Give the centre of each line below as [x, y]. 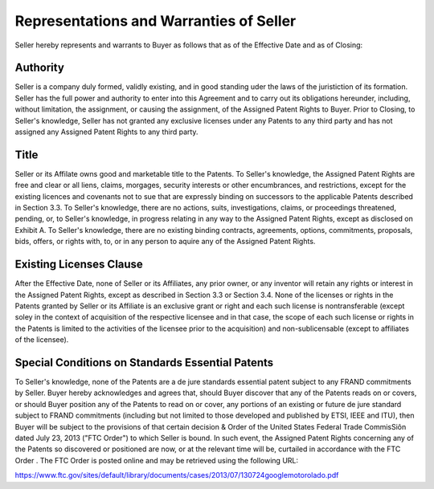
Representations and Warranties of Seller [156, 21]
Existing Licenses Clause [79, 265]
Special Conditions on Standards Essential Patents [144, 363]
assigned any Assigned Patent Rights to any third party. [106, 132]
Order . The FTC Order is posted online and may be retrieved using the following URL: [157, 460]
